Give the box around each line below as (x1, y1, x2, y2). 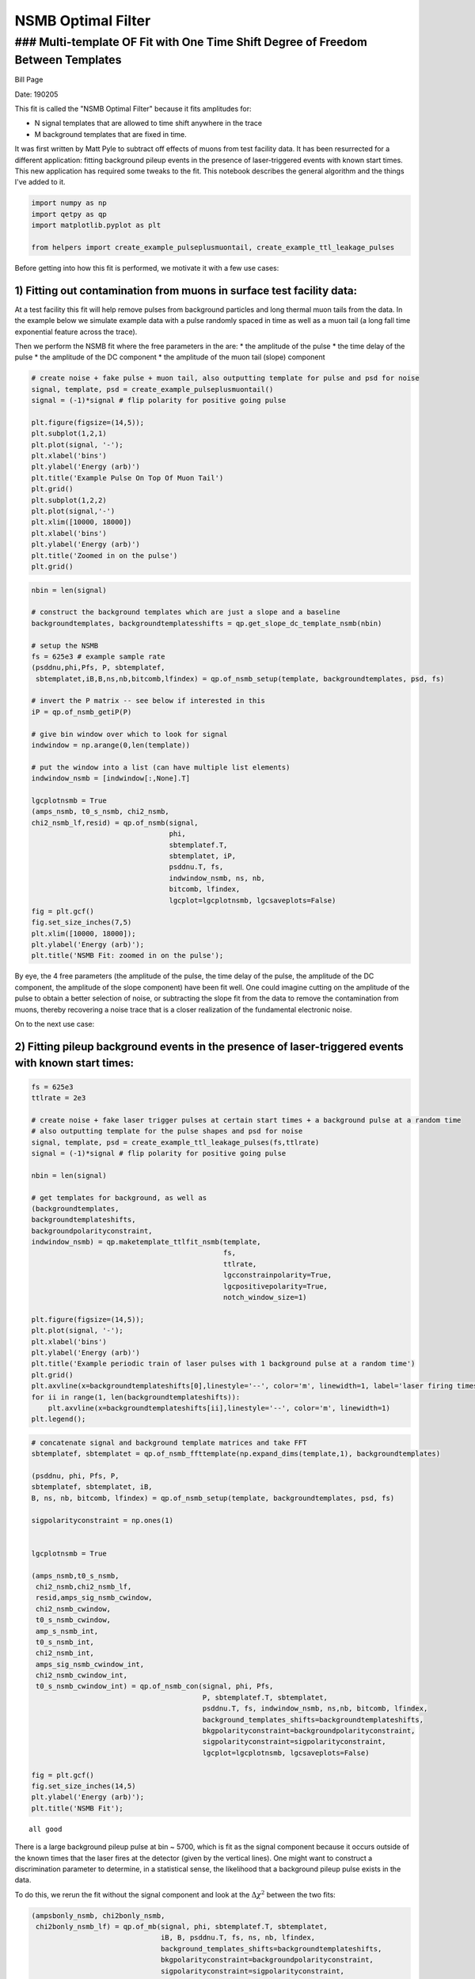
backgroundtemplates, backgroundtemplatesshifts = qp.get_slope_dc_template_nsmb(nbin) (31, 618, 382, 628)
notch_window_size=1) (222, 1293, 307, 1302)
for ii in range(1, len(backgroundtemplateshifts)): (31, 1392, 241, 1401)
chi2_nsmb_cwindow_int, (36, 1671, 128, 1680)
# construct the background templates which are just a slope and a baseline (31, 608, 340, 617)
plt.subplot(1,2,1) (31, 429, 107, 439)
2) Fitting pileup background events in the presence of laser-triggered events (14, 1039, 404, 1053)
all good (28, 1825, 63, 1833)
